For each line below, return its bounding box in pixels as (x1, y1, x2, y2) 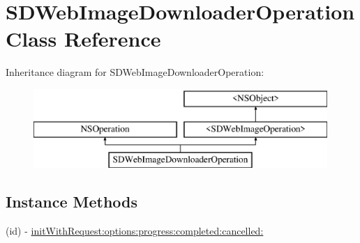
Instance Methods (6, 191, 137, 212)
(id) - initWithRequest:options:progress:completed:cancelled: (6, 224, 264, 238)
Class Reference (6, 24, 161, 53)
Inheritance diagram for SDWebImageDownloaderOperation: (6, 65, 264, 79)
